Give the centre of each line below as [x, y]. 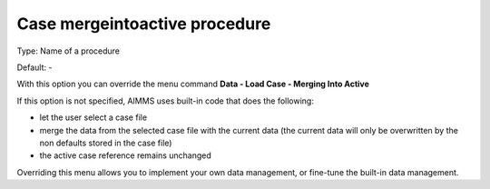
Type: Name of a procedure [69, 51]
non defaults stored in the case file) [106, 143]
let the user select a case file [93, 117]
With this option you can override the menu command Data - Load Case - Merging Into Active [193, 84]
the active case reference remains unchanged [126, 155]
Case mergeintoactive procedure [144, 24]
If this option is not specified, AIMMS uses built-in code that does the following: [166, 101]
